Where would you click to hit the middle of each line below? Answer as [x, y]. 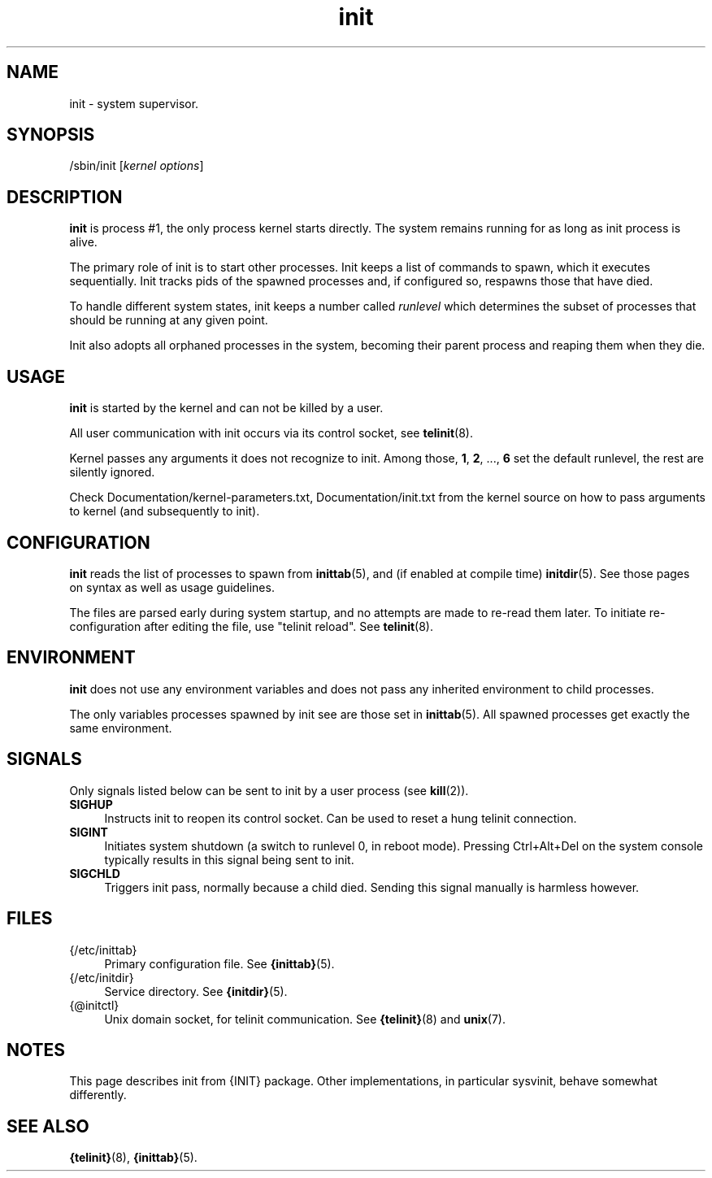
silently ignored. [112, 472]
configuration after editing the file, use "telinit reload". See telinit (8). [252, 626]
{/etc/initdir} [102, 977]
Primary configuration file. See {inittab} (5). [219, 963]
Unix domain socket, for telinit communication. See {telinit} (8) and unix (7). [305, 1019]
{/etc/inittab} [103, 950]
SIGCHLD [95, 873]
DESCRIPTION [65, 197]
